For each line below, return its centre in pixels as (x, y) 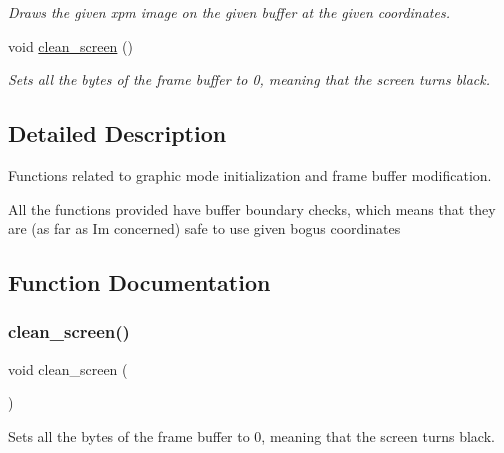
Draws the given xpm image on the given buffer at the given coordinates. (229, 12)
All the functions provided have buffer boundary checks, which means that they (252, 208)
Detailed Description (117, 133)
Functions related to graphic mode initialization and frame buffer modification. (250, 174)
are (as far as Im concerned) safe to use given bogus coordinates (204, 228)
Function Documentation (139, 282)
